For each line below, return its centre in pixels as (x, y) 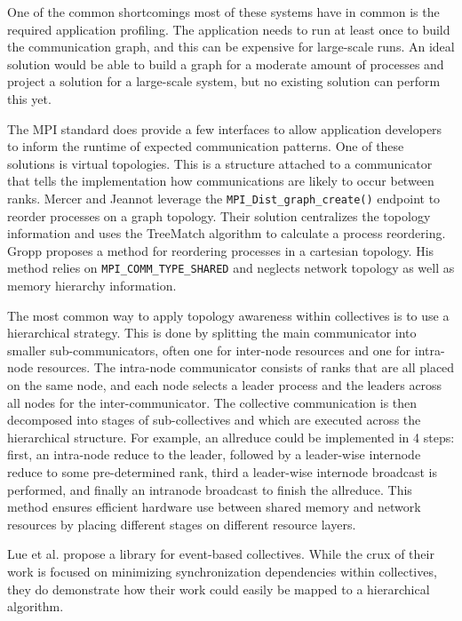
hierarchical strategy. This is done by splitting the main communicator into (212, 333)
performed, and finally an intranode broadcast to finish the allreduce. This (210, 489)
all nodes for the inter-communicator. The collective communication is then (212, 402)
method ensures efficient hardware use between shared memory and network (214, 507)
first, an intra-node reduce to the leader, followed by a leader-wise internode (214, 454)
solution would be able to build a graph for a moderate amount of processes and (226, 64)
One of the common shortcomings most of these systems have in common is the (223, 12)
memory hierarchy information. (92, 286)
